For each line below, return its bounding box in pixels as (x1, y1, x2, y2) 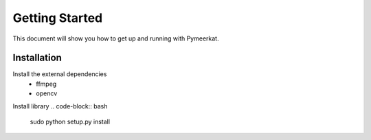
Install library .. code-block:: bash (12, 102, 108, 110)
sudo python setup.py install (30, 117, 110, 126)
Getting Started (12, 10, 103, 25)
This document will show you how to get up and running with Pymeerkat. (12, 34, 219, 43)
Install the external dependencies (12, 70, 107, 78)
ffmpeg (36, 80, 57, 88)
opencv (36, 89, 58, 97)
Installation (12, 52, 62, 64)
